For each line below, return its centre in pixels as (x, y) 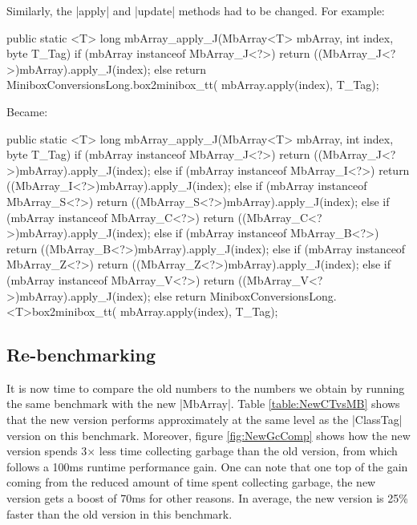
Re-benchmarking (81, 355)
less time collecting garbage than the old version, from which (248, 451)
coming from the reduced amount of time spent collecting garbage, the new (191, 482)
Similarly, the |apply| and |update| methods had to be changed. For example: (196, 10)
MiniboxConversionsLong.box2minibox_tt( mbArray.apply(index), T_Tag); (193, 85)
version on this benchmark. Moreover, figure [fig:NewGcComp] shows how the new (208, 435)
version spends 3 (47, 451)
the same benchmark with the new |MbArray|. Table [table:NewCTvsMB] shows (203, 404)
